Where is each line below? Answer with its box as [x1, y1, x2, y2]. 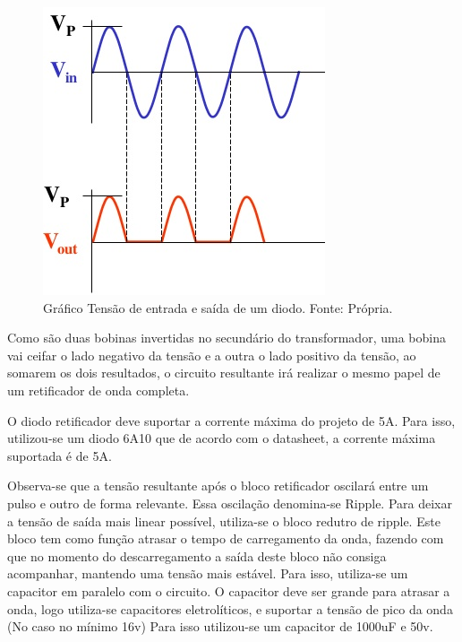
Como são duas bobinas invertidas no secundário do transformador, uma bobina [7, 328, 446, 347]
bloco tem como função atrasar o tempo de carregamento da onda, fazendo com [7, 529, 444, 548]
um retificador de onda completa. [7, 380, 190, 399]
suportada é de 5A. [7, 446, 112, 464]
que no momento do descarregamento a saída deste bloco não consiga [7, 546, 387, 565]
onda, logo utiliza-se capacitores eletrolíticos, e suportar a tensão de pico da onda [7, 599, 453, 618]
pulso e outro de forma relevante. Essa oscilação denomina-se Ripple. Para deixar [7, 493, 452, 512]
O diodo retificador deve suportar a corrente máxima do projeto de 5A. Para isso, [7, 411, 456, 429]
